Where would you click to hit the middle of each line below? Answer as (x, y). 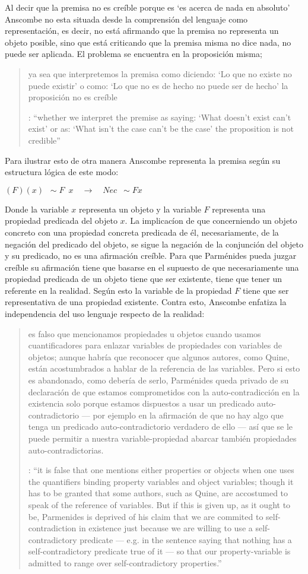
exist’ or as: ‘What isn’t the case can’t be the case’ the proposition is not (161, 129)
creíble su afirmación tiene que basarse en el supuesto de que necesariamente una (152, 267)
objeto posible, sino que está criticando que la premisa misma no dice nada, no (148, 42)
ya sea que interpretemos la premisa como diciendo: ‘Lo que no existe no (160, 73)
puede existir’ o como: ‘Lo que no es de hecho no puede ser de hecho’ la (158, 85)
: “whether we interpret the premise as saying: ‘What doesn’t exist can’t (160, 117)
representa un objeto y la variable (140, 209)
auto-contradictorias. (66, 450)
